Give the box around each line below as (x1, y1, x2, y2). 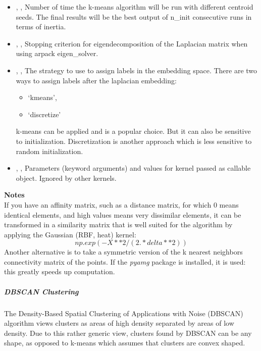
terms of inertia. (16, 21, 66, 32)
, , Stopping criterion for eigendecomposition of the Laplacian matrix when (16, 38, 248, 48)
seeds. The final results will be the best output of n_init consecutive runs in (16, 11, 252, 22)
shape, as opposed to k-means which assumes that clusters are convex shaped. (4, 337, 245, 348)
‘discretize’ (28, 109, 61, 119)
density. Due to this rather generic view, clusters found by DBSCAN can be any (4, 327, 252, 338)
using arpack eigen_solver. (16, 48, 98, 59)
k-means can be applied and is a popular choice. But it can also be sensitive (16, 126, 251, 136)
